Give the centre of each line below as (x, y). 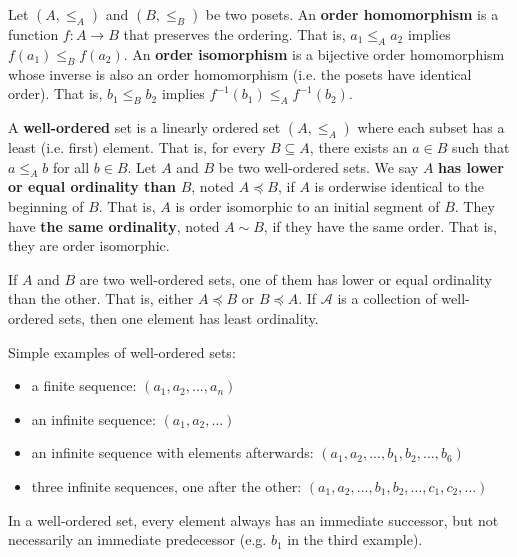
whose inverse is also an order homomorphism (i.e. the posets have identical (240, 73)
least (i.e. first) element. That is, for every (137, 146)
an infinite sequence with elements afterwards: (172, 452)
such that (481, 146)
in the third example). (355, 539)
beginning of (46, 205)
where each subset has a (431, 126)
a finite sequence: (84, 385)
